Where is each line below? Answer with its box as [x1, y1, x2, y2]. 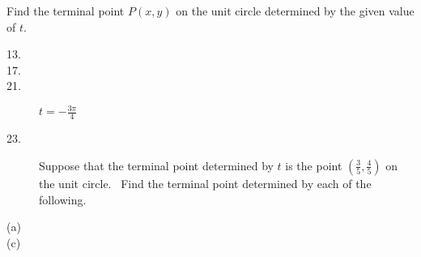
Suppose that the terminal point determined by [39, 156, 274, 173]
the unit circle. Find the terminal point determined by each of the [39, 174, 372, 191]
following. [39, 191, 87, 208]
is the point [285, 156, 342, 173]
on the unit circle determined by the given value [176, 2, 415, 19]
